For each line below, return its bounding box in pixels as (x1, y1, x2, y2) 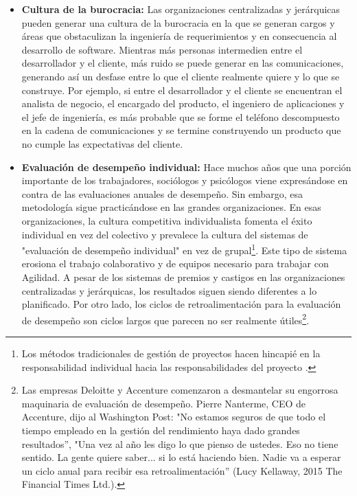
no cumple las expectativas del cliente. (21, 136, 183, 150)
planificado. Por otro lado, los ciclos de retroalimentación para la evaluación (21, 297, 341, 311)
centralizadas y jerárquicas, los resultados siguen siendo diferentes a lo (21, 283, 317, 297)
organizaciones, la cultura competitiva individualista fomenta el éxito (21, 213, 312, 227)
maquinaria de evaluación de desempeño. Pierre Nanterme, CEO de (21, 396, 306, 410)
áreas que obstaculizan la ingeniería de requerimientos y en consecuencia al (21, 29, 337, 43)
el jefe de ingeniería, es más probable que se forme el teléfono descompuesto (21, 109, 340, 124)
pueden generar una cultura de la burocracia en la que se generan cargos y (21, 15, 335, 30)
